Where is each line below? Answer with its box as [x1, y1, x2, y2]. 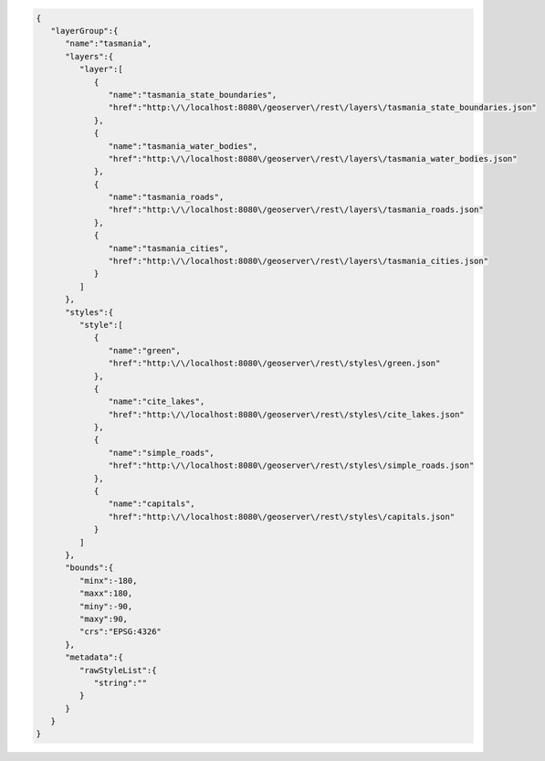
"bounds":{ [65, 563, 114, 573]
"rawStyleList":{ [79, 665, 157, 675]
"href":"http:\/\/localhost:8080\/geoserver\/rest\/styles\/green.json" [108, 358, 441, 369]
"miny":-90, [79, 601, 133, 611]
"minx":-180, [79, 576, 138, 586]
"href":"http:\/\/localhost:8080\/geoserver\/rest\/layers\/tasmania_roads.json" [108, 205, 484, 215]
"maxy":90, [79, 613, 128, 624]
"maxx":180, [79, 588, 133, 598]
